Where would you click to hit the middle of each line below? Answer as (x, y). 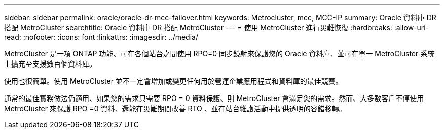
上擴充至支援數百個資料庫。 (50, 64)
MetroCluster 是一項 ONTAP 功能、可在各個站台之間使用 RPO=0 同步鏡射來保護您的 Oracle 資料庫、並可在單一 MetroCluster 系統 (219, 54)
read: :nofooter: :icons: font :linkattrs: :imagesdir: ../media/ (101, 37)
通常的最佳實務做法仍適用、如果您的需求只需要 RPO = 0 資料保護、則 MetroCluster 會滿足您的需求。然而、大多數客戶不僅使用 (214, 98)
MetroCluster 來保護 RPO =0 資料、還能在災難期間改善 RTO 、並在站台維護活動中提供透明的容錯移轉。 (175, 108)
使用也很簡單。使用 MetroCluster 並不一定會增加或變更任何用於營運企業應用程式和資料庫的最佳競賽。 (173, 81)
